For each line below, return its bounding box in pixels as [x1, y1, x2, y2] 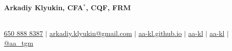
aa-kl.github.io [138, 28, 182, 38]
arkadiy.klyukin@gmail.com [49, 28, 132, 38]
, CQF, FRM [86, 2, 131, 12]
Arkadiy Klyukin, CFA [4, 2, 83, 12]
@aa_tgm [4, 37, 33, 48]
